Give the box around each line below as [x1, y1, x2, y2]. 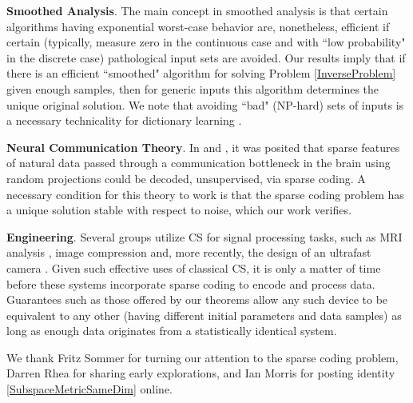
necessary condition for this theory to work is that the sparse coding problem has [6, 186, 404, 202]
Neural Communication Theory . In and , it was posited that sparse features [6, 138, 400, 155]
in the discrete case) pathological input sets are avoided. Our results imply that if [6, 49, 406, 66]
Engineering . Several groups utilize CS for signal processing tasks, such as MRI [6, 228, 403, 245]
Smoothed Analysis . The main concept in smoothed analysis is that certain [6, 2, 388, 18]
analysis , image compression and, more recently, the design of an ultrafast [6, 244, 371, 261]
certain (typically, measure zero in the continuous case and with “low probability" [6, 34, 406, 50]
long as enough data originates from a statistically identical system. [6, 322, 337, 339]
